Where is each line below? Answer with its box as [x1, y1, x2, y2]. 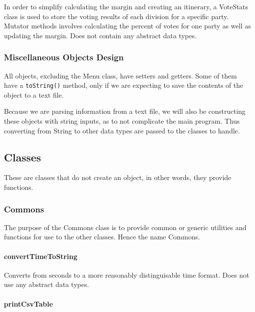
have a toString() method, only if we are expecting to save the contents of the [4, 80, 243, 90]
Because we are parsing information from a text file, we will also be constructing [4, 106, 246, 116]
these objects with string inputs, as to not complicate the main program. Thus [4, 116, 240, 126]
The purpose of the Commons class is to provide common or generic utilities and [4, 222, 247, 232]
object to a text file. [4, 89, 64, 100]
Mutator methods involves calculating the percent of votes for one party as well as [4, 21, 251, 31]
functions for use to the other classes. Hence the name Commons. [4, 232, 200, 242]
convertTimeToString [4, 251, 77, 261]
